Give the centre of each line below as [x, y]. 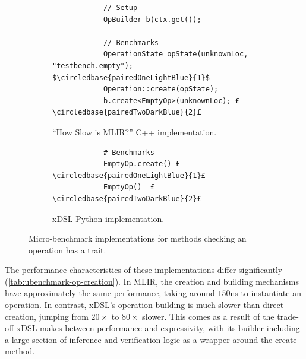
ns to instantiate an [266, 293]
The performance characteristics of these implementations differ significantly [144, 270]
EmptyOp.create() [137, 164]
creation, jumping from [47, 316]
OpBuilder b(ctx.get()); [152, 19]
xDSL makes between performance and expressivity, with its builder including [158, 328]
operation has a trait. [67, 250]
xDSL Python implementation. [108, 218]
